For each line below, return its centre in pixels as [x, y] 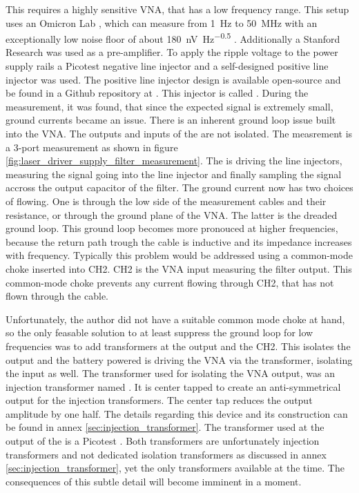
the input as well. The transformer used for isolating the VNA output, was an [170, 373]
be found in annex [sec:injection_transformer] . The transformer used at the [165, 427]
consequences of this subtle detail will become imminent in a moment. [154, 481]
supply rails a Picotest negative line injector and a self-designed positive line [167, 66]
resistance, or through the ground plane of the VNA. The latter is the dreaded [172, 214]
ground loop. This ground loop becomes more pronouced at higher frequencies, [172, 228]
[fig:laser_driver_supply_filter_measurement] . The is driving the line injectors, [174, 161]
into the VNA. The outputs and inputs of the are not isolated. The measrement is [179, 133]
